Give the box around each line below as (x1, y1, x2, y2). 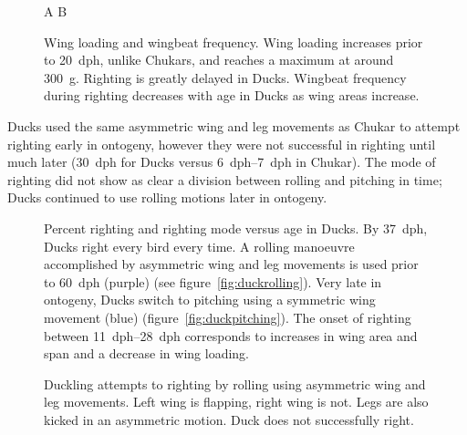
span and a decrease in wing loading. (44, 344, 249, 363)
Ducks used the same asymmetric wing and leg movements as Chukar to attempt (7, 116, 461, 135)
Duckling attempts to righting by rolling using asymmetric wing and (44, 374, 426, 393)
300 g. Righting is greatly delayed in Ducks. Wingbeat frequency (44, 67, 407, 87)
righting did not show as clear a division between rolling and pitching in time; (7, 170, 442, 189)
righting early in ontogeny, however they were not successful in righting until (7, 134, 436, 153)
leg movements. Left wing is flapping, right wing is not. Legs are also (44, 392, 429, 411)
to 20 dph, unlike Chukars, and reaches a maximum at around (44, 50, 394, 69)
